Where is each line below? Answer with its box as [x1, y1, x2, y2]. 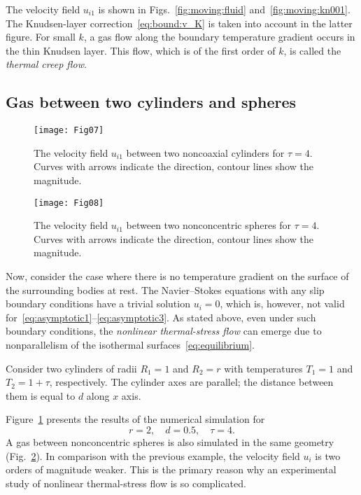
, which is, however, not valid [220, 296, 345, 311]
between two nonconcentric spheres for [126, 218, 292, 232]
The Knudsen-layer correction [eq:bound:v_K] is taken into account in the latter [6, 15, 353, 30]
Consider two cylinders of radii [6, 361, 137, 375]
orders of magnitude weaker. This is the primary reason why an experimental [6, 462, 337, 477]
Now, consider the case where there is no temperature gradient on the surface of [6, 269, 349, 284]
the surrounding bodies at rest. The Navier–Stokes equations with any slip [6, 282, 325, 297]
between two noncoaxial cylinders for [126, 145, 285, 160]
